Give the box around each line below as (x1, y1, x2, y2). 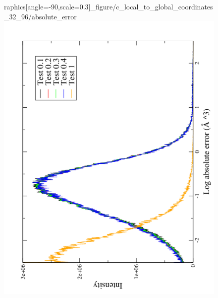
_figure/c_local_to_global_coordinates (90, 1, 213, 11)
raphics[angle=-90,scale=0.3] (4, 1, 91, 11)
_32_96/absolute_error (4, 11, 77, 21)
